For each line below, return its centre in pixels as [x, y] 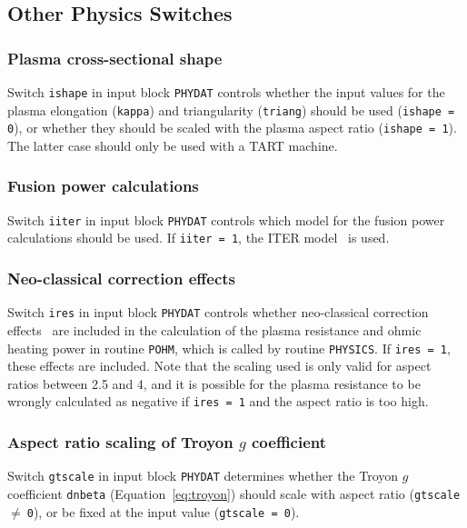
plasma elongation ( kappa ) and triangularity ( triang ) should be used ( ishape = [231, 110]
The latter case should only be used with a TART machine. [173, 145]
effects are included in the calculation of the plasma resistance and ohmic [214, 329]
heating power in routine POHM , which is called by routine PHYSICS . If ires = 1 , [229, 348]
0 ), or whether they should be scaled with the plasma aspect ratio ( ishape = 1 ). [232, 128]
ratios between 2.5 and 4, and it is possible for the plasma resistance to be [214, 383]
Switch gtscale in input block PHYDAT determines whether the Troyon [203, 476]
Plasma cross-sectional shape [115, 58]
